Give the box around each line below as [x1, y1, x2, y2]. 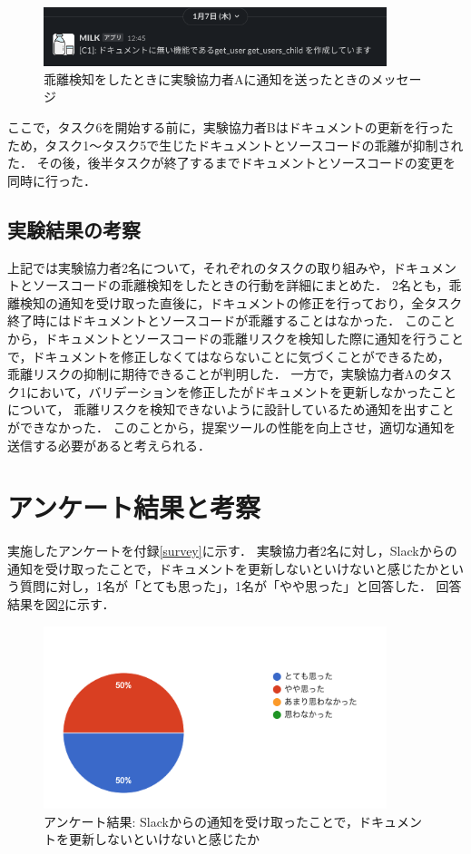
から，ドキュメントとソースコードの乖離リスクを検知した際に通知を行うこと [7, 329, 464, 347]
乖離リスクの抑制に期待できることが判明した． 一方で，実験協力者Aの [7, 364, 427, 383]
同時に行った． [7, 170, 96, 189]
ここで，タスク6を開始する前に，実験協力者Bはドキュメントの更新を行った [7, 118, 454, 137]
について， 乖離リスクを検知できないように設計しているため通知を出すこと [7, 400, 455, 419]
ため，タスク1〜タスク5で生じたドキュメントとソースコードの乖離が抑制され [7, 135, 464, 154]
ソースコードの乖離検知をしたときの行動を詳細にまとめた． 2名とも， [32, 276, 449, 295]
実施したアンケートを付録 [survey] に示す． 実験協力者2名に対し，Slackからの [7, 541, 457, 560]
